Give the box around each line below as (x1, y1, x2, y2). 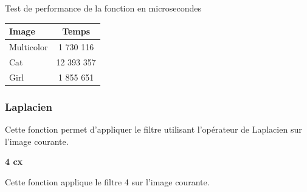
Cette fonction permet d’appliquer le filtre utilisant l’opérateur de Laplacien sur (5, 122, 302, 135)
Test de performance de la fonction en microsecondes (5, 2, 202, 14)
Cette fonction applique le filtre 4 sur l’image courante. (5, 175, 210, 188)
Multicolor (9, 40, 48, 53)
